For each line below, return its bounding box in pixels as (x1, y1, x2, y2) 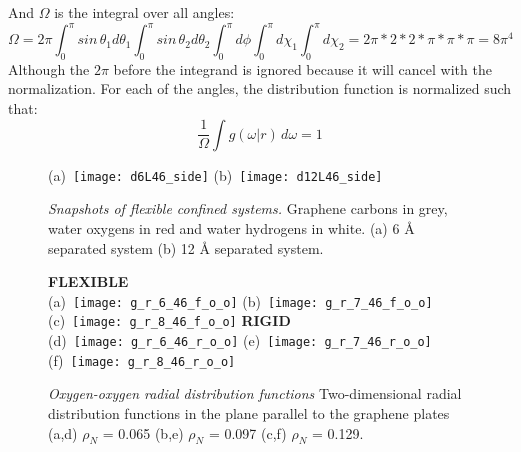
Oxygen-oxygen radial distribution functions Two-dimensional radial (48, 383, 462, 404)
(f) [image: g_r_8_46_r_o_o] (48, 349, 236, 370)
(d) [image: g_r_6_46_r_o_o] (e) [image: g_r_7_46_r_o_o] (48, 330, 432, 351)
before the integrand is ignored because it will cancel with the (113, 58, 492, 79)
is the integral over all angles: (54, 2, 235, 22)
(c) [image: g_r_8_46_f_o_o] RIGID (48, 310, 291, 331)
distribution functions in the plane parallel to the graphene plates (48, 402, 450, 423)
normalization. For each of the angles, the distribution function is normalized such (8, 78, 512, 99)
